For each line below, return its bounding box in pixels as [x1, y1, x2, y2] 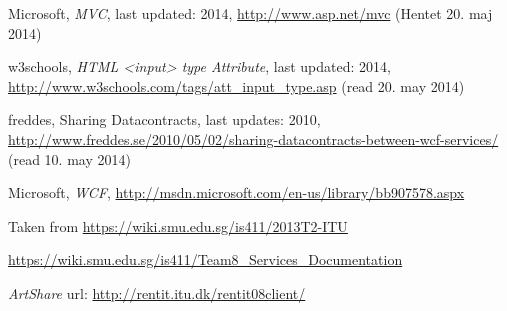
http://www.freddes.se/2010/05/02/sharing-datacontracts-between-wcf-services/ [8, 128, 499, 149]
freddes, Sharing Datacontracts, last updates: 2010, [8, 109, 321, 130]
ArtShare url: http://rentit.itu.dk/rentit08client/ [8, 282, 306, 303]
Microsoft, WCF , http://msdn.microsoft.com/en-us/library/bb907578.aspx [8, 182, 465, 203]
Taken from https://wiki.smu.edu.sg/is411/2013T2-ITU [8, 215, 348, 236]
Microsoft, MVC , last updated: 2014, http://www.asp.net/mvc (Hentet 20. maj [8, 3, 493, 23]
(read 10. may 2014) [8, 148, 131, 169]
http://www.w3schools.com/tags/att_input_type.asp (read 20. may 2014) [8, 75, 465, 96]
